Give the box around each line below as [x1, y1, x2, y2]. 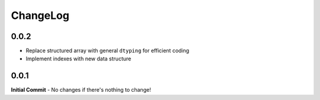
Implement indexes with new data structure [25, 55, 132, 62]
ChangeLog [11, 9, 69, 22]
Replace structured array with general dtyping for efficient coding [25, 47, 190, 54]
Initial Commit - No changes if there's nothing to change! [11, 86, 151, 93]
